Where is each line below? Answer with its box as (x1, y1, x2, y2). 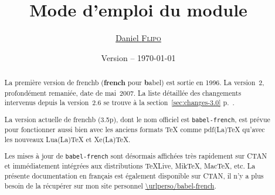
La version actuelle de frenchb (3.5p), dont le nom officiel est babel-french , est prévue (4, 114, 270, 124)
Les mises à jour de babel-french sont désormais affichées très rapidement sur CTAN (4, 151, 267, 161)
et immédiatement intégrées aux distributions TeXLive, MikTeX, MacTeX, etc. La (4, 161, 256, 171)
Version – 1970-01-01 (101, 51, 176, 63)
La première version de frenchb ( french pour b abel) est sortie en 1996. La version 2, (4, 78, 264, 88)
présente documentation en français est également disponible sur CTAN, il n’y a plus (4, 171, 264, 181)
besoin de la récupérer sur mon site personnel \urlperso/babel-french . (4, 180, 216, 190)
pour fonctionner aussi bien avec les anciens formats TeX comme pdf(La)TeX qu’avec (4, 125, 265, 135)
